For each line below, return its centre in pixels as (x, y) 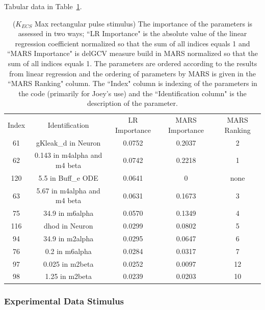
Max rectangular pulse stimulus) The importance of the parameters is (143, 23)
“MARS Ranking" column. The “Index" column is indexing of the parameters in (132, 83)
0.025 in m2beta (68, 263)
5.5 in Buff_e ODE (68, 177)
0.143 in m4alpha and (69, 155)
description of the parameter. (132, 103)
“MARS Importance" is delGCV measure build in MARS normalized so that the (132, 53)
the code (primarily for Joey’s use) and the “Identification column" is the (132, 93)
